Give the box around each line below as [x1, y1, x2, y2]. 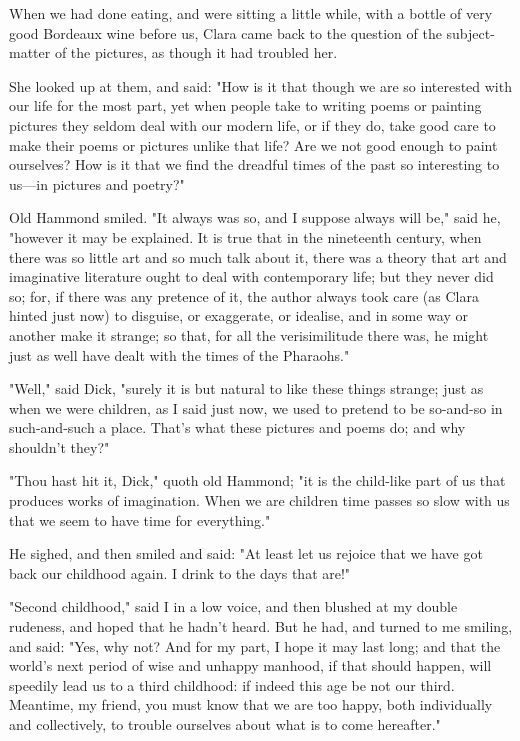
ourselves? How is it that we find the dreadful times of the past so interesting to [9, 154, 500, 175]
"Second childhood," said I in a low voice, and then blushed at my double [9, 596, 458, 617]
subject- [446, 22, 495, 43]
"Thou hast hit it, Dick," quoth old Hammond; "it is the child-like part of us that [9, 470, 506, 491]
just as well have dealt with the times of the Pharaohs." [9, 344, 350, 365]
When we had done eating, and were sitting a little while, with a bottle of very [9, 3, 493, 23]
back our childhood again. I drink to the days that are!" [9, 562, 351, 583]
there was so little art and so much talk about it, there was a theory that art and [9, 246, 507, 267]
